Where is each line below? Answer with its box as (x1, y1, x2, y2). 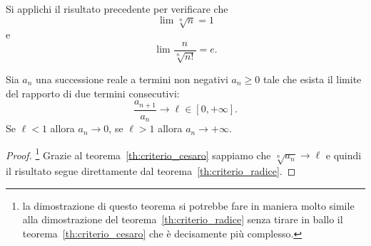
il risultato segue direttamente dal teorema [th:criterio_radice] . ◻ (6, 164, 296, 178)
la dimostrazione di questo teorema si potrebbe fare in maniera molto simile (22, 198, 355, 213)
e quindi (325, 147, 362, 162)
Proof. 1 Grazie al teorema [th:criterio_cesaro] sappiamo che (6, 145, 271, 162)
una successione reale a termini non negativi (36, 72, 228, 87)
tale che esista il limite (263, 72, 362, 87)
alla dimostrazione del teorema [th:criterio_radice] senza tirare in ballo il (22, 212, 343, 227)
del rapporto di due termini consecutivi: (6, 85, 180, 100)
